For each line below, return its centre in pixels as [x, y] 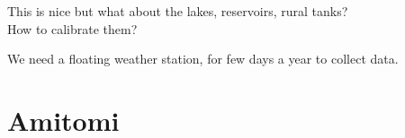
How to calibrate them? [72, 28]
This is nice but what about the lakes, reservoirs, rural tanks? [178, 11]
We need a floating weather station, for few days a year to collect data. [203, 59]
